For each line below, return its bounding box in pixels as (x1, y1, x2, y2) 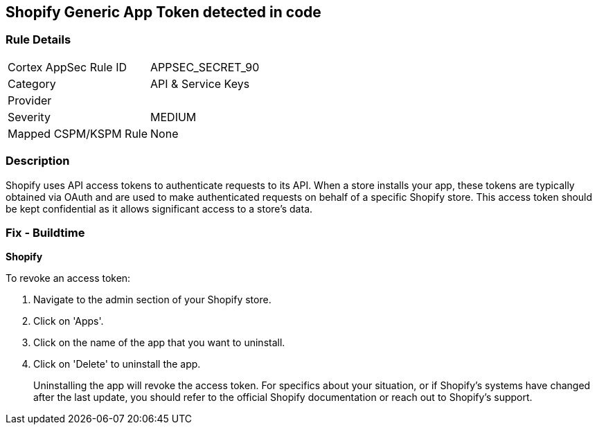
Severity (8, 109, 51, 124)
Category (8, 76, 56, 91)
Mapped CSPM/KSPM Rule (8, 126, 148, 141)
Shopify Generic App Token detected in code (6, 3, 321, 21)
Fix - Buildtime (6, 225, 85, 240)
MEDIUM (150, 109, 197, 124)
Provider (8, 93, 52, 107)
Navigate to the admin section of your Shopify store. (33, 294, 271, 306)
